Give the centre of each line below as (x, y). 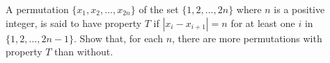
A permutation (37, 9)
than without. (84, 52)
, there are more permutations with (247, 38)
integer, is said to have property (74, 22)
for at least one (263, 22)
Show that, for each (121, 38)
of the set (159, 9)
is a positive (299, 9)
